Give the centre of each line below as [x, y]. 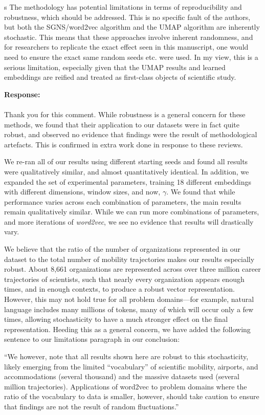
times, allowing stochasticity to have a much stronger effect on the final [116, 319]
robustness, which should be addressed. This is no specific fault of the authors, [127, 17]
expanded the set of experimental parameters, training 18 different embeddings [128, 181]
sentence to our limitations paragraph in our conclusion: [92, 339]
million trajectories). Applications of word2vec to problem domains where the [126, 386]
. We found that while [201, 192]
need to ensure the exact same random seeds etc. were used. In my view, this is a [131, 57]
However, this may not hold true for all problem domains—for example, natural [129, 299]
